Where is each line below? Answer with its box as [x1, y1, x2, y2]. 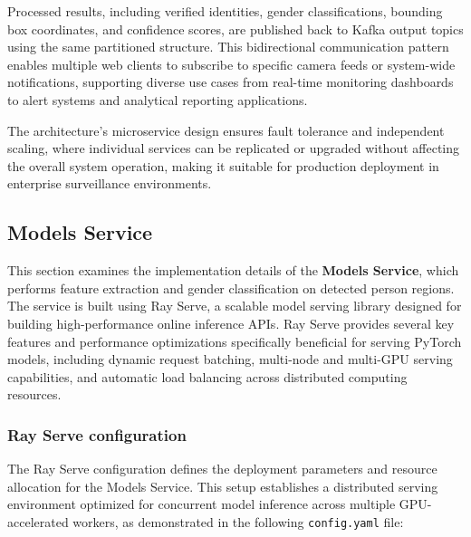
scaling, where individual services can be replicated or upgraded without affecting [7, 139, 459, 158]
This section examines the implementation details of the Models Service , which [7, 261, 459, 280]
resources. [7, 385, 62, 404]
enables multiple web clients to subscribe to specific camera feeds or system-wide [7, 54, 456, 73]
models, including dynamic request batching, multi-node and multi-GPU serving [7, 350, 453, 369]
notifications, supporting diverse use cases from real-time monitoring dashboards [7, 72, 454, 91]
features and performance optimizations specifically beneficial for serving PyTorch [7, 331, 462, 350]
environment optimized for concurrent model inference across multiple [7, 494, 396, 513]
